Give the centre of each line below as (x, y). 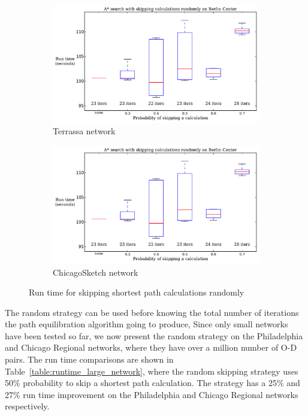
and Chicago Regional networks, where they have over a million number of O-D (151, 347)
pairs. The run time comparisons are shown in (89, 359)
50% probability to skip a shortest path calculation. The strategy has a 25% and (153, 383)
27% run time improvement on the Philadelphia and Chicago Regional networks (152, 394)
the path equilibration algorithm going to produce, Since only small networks (147, 324)
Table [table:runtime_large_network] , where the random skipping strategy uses (152, 371)
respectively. (27, 406)
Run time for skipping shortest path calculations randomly (137, 292)
